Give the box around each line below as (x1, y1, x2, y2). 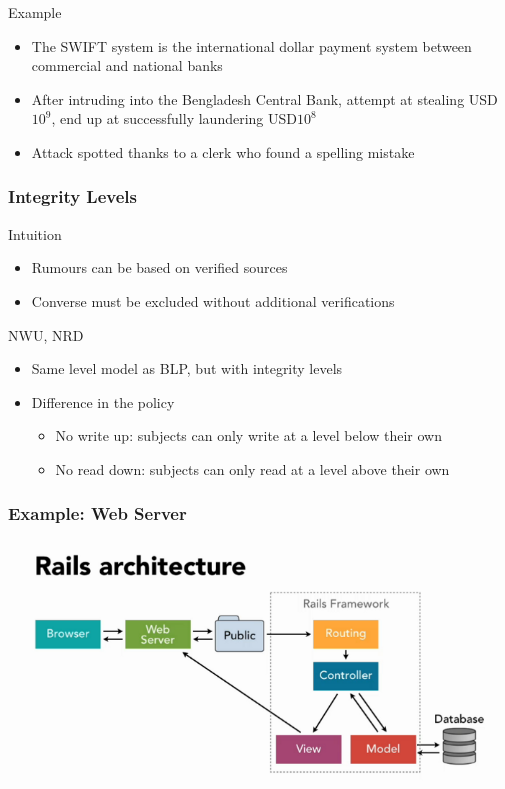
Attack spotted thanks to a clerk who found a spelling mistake (31, 141, 415, 162)
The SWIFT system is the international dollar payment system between (31, 35, 472, 56)
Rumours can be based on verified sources (31, 257, 288, 278)
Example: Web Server (8, 501, 187, 526)
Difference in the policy (31, 391, 175, 412)
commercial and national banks (31, 55, 223, 76)
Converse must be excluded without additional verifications (31, 290, 395, 311)
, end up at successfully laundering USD (51, 108, 297, 129)
